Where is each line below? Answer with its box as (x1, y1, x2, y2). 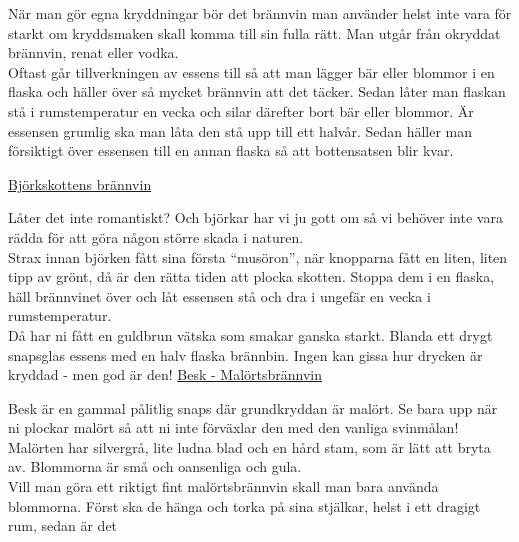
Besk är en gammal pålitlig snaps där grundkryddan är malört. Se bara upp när (8, 397, 498, 418)
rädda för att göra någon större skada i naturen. (8, 226, 304, 247)
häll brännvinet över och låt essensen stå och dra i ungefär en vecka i (8, 285, 431, 306)
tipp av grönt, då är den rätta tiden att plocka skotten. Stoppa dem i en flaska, (8, 266, 495, 287)
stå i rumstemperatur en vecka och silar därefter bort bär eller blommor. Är (8, 100, 474, 121)
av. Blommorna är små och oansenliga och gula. (8, 456, 302, 477)
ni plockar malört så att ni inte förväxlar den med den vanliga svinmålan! (8, 417, 459, 438)
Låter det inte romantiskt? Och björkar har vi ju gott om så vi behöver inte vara (8, 207, 503, 228)
